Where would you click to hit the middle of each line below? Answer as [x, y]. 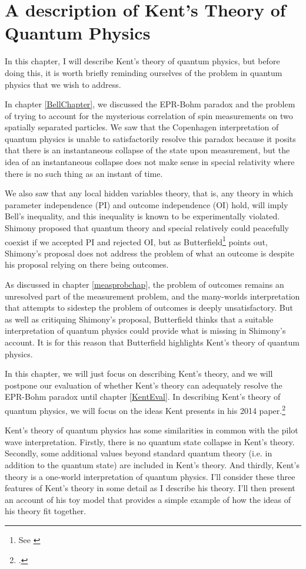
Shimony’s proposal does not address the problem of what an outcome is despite [149, 253]
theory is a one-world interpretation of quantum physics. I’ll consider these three [150, 476]
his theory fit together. [46, 511]
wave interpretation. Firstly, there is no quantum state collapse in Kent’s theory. [150, 441]
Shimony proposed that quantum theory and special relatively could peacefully [147, 228]
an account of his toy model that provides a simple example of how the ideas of [148, 499]
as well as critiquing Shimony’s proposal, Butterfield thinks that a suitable [139, 319]
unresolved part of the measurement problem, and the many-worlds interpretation [152, 296]
